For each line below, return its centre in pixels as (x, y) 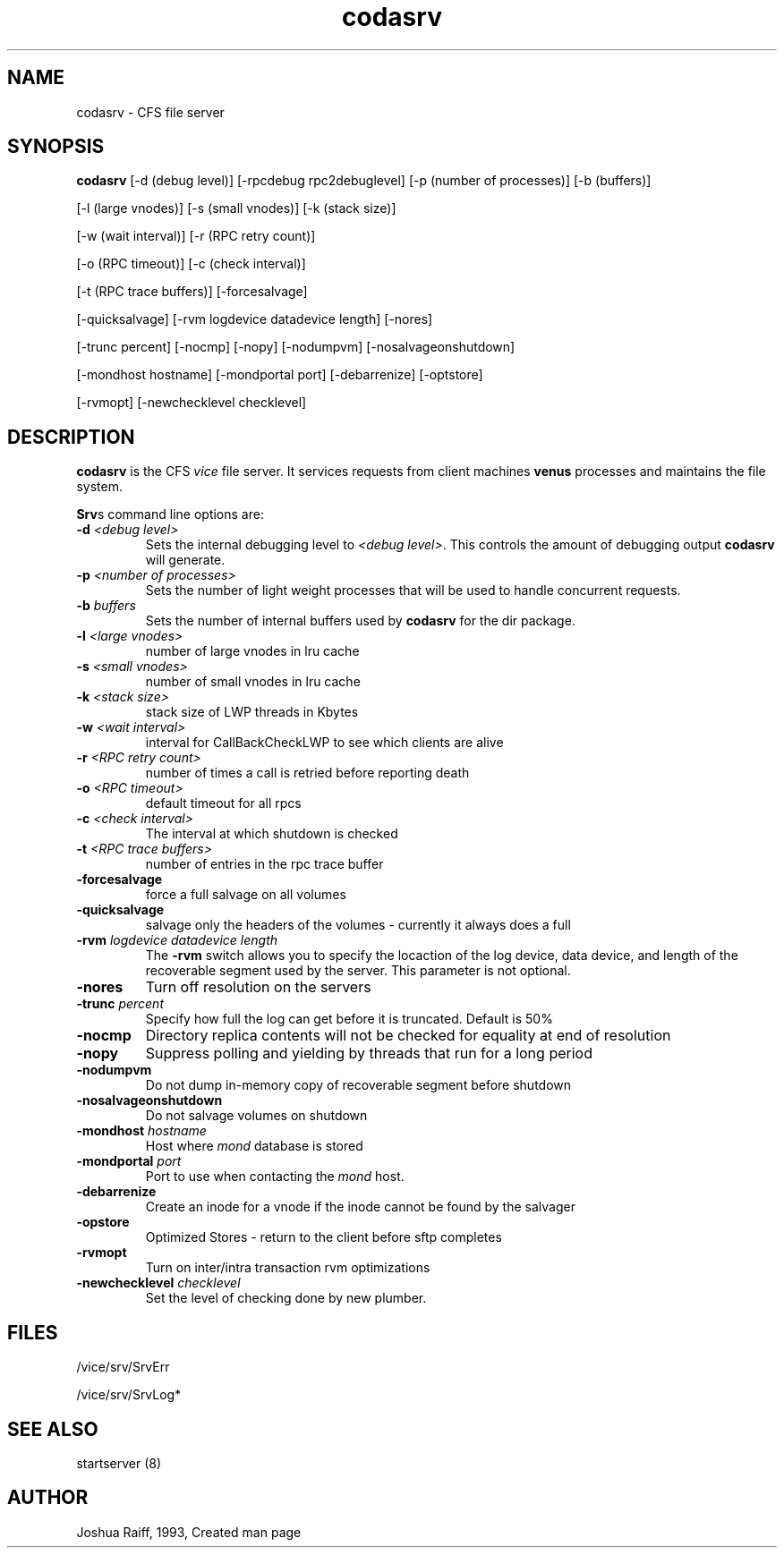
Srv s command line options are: (170, 514)
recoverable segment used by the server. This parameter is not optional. (358, 971)
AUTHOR (48, 1498)
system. (99, 487)
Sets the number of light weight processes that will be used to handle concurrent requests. (413, 591)
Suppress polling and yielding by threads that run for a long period (369, 1054)
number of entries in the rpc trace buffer (264, 864)
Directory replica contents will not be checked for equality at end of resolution (408, 1036)
